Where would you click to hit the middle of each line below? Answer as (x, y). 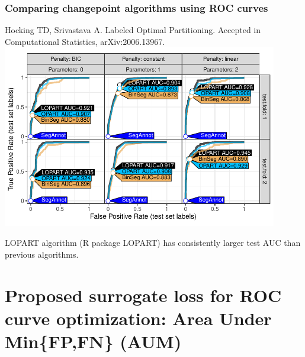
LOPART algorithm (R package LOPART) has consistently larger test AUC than (153, 243)
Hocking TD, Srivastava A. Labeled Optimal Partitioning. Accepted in (133, 30)
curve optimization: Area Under (138, 318)
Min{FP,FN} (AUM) (93, 341)
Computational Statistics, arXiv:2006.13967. (85, 41)
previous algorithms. (42, 254)
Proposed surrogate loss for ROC (143, 295)
